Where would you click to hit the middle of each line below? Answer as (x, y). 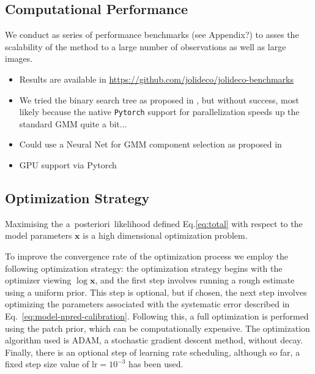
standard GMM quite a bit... (73, 123)
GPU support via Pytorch (68, 165)
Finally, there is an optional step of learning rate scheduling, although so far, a (153, 352)
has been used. (156, 364)
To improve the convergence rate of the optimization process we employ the (147, 256)
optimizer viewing (38, 280)
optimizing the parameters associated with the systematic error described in (147, 304)
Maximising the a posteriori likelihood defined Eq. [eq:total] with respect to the (154, 223)
